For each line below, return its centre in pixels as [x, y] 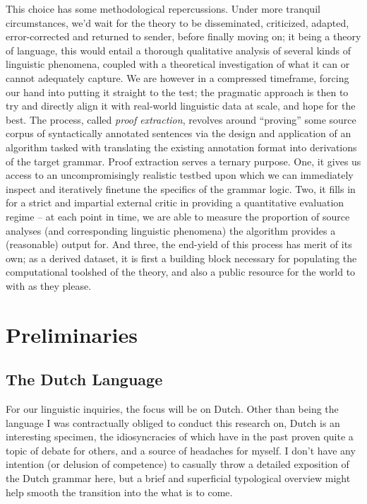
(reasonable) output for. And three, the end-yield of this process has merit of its [179, 244]
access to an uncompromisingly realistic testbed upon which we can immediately [180, 175]
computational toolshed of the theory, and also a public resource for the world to [181, 272]
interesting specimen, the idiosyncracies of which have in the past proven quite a [180, 436]
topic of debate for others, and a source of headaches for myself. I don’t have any [181, 450]
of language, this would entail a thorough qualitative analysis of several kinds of [178, 50]
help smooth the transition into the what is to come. [119, 492]
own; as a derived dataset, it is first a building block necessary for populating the [181, 258]
